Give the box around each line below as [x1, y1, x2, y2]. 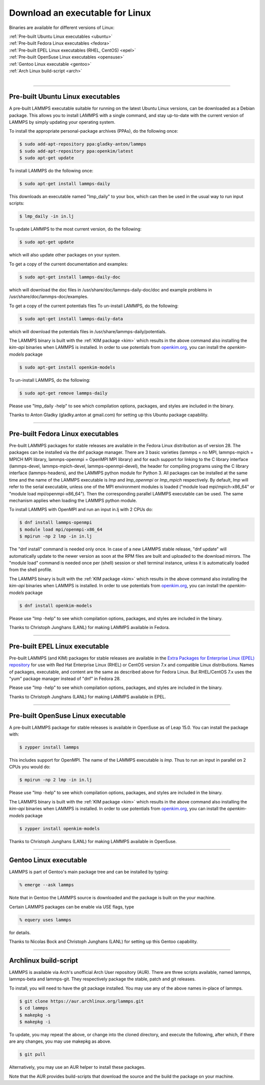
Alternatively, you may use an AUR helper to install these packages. [9, 1064, 146, 1070]
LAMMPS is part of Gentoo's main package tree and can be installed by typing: [9, 869, 169, 875]
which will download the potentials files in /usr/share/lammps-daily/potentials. [9, 328, 167, 334]
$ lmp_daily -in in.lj [19, 214, 74, 219]
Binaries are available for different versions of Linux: [9, 25, 115, 30]
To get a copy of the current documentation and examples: [9, 261, 128, 267]
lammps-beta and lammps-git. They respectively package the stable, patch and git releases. [9, 976, 196, 982]
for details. [9, 929, 31, 936]
